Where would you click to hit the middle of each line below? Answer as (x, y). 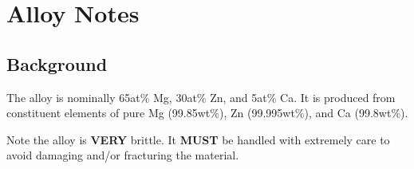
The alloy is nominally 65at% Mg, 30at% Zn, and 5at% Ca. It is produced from (201, 97)
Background (57, 63)
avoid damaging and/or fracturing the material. (123, 155)
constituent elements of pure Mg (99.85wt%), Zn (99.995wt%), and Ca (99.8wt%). (207, 113)
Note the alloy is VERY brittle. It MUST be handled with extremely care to (198, 139)
